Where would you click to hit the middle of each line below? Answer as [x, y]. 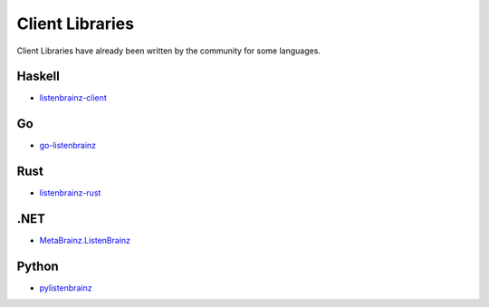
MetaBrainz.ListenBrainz [85, 241]
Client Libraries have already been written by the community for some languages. [169, 51]
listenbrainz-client [73, 98]
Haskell [38, 77]
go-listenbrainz [68, 146]
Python [38, 266]
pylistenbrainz [66, 288]
